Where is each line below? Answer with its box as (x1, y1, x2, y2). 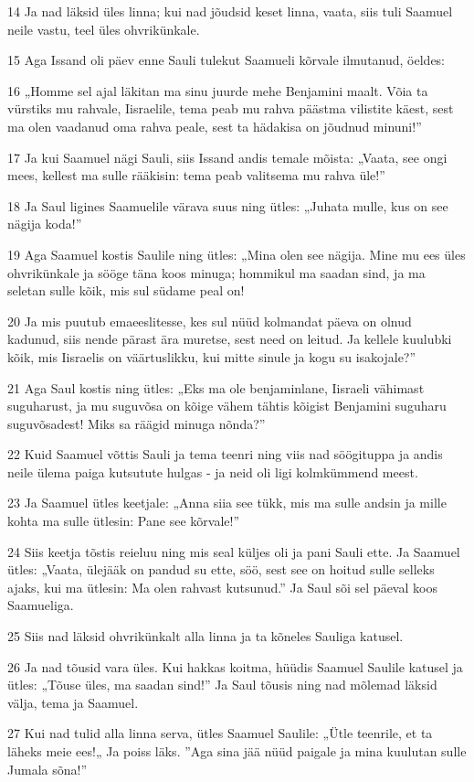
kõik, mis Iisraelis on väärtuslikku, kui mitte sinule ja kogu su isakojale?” (7, 347, 416, 366)
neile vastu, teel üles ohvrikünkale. (7, 19, 200, 38)
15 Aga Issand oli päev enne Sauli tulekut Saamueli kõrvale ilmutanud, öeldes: (7, 50, 446, 70)
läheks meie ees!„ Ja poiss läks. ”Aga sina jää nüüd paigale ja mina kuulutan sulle (7, 742, 467, 760)
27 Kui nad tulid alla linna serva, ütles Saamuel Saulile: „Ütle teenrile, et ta (7, 723, 433, 743)
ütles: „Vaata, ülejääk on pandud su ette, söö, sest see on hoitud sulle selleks (7, 560, 435, 579)
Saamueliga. (7, 595, 74, 615)
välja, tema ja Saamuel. (7, 692, 139, 712)
